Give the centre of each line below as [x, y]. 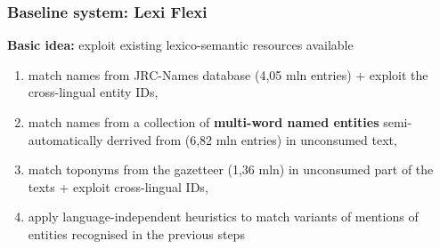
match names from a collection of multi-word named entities [204, 122]
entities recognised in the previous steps [136, 233]
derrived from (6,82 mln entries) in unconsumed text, [252, 139]
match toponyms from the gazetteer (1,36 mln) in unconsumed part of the [231, 169]
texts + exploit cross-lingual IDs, [118, 186]
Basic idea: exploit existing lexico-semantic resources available [180, 45]
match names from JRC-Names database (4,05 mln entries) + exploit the [228, 74]
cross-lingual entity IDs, [93, 92]
